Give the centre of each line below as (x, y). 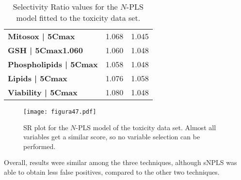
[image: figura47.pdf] (60, 112)
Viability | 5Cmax (43, 92)
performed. (40, 146)
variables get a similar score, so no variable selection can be (112, 137)
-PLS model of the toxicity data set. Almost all (146, 127)
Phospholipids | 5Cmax (53, 64)
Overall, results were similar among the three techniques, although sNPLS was (120, 162)
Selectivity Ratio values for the (65, 7)
